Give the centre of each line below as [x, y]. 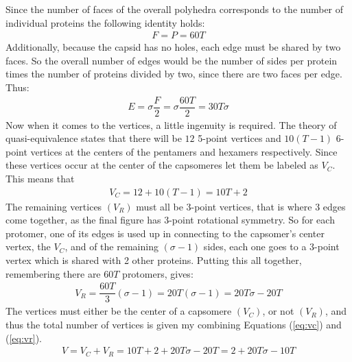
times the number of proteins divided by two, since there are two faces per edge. [174, 74]
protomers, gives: [158, 273]
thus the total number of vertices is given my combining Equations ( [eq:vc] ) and [174, 324]
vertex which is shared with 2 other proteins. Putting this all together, [154, 260]
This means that [40, 179]
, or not [278, 311]
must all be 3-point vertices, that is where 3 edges [241, 206]
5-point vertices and [239, 138]
